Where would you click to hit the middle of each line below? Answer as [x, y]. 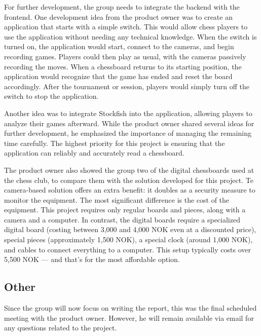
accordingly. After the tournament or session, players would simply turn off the [127, 86]
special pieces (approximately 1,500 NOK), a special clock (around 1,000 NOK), [128, 239]
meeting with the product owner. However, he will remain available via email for [129, 318]
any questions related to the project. [61, 328]
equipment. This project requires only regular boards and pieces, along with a [125, 210]
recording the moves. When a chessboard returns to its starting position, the [123, 66]
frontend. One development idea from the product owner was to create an [118, 16]
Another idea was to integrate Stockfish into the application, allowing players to [128, 113]
